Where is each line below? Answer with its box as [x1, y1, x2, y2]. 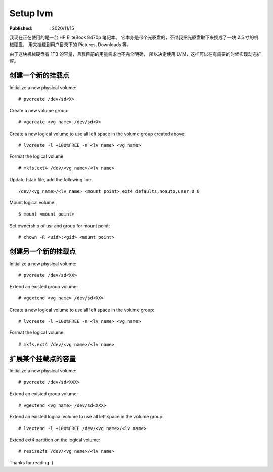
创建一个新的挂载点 [9, 71, 69, 79]
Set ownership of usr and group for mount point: [9, 223, 110, 229]
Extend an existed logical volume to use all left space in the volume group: [9, 414, 164, 420]
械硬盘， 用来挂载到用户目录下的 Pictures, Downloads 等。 [9, 41, 131, 48]
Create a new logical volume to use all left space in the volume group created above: [9, 131, 186, 137]
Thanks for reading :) [9, 459, 53, 465]
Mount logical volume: [9, 199, 56, 205]
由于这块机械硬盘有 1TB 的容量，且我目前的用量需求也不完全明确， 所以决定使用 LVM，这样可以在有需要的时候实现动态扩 [9, 51, 261, 57]
